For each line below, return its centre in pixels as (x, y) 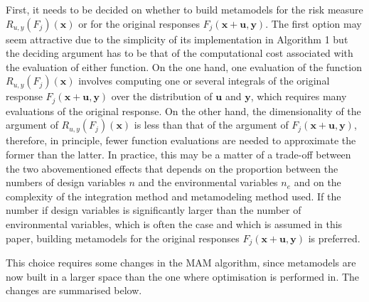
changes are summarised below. (74, 290)
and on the (317, 182)
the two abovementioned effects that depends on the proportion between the (172, 168)
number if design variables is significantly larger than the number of (154, 210)
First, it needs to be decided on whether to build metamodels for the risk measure (184, 9)
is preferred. (334, 238)
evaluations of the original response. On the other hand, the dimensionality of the (183, 110)
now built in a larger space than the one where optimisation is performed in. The (183, 276)
